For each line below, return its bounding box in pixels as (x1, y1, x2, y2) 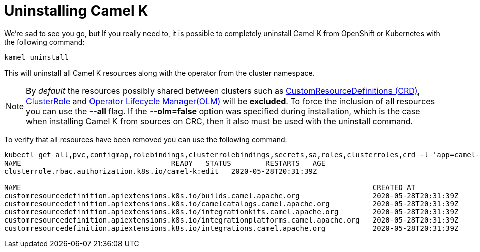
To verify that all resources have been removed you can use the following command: (4, 135, 287, 144)
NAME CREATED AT (4, 183, 416, 192)
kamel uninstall (4, 53, 69, 61)
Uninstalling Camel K (4, 2, 148, 19)
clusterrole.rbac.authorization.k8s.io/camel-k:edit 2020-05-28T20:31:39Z (4, 167, 317, 175)
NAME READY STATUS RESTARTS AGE (4, 159, 326, 167)
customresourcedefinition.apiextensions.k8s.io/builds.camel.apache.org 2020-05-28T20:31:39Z (4, 191, 459, 200)
